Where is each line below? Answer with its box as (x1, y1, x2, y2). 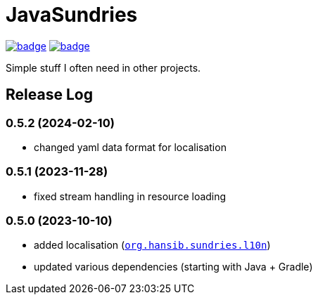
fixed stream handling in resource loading (34, 190, 227, 202)
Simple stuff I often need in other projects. (6, 61, 201, 74)
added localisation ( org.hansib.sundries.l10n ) (34, 239, 271, 252)
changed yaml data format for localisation (34, 141, 227, 153)
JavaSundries (6, 3, 138, 27)
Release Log (6, 86, 93, 104)
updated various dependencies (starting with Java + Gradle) (34, 261, 313, 273)
